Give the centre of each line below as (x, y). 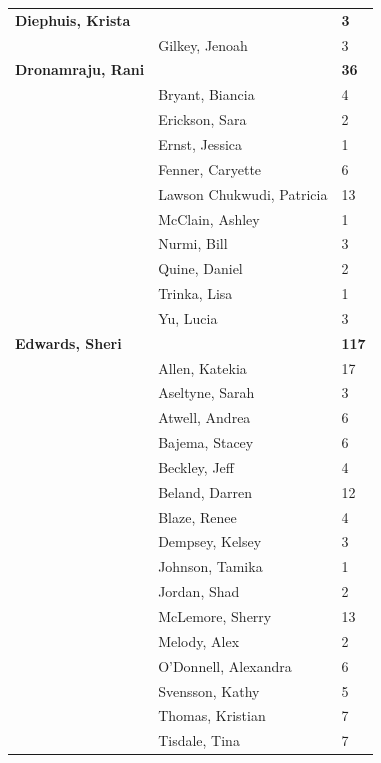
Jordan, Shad (199, 591)
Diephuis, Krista (73, 19)
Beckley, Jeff (196, 466)
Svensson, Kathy (209, 690)
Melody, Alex (199, 640)
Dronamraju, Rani (80, 69)
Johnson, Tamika (210, 566)
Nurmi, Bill (193, 243)
